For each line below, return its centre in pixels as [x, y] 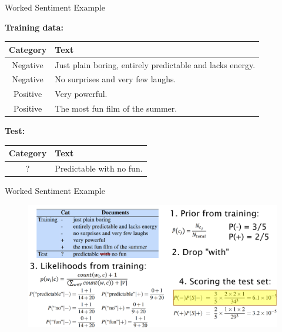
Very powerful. [81, 94]
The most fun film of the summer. [116, 108]
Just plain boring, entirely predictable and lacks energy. [155, 64]
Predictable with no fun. [99, 168]
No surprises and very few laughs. [115, 79]
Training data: [34, 27]
